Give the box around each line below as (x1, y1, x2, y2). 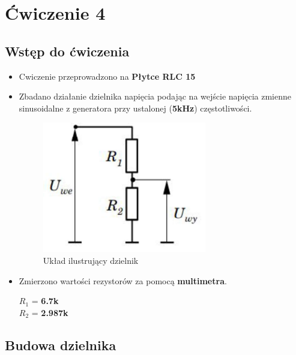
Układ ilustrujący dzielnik (43, 254, 139, 266)
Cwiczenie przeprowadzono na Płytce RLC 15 (19, 70, 196, 82)
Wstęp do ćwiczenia (5, 41, 130, 60)
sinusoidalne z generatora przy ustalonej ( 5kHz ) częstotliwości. (19, 101, 252, 114)
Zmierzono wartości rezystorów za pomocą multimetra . (19, 274, 227, 287)
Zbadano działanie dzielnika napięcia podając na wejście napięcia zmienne (19, 90, 291, 103)
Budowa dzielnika (5, 335, 116, 354)
